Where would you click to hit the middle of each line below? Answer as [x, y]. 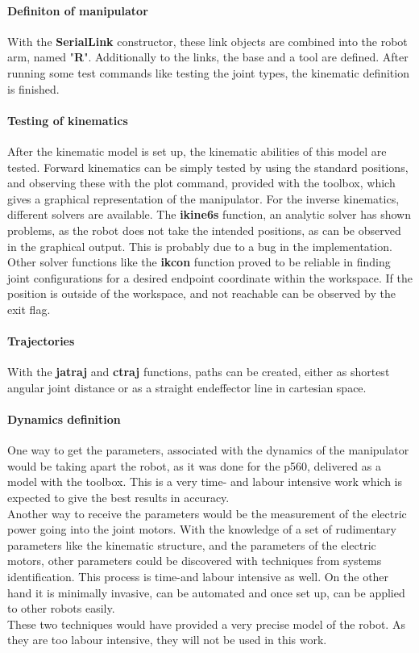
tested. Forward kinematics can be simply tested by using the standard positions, [208, 167]
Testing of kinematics [68, 120]
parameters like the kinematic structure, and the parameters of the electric [192, 544]
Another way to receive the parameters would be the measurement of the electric [207, 513]
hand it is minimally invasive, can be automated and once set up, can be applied [206, 592]
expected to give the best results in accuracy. [118, 498]
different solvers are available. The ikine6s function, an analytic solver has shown [209, 214]
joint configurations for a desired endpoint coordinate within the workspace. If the [210, 277]
